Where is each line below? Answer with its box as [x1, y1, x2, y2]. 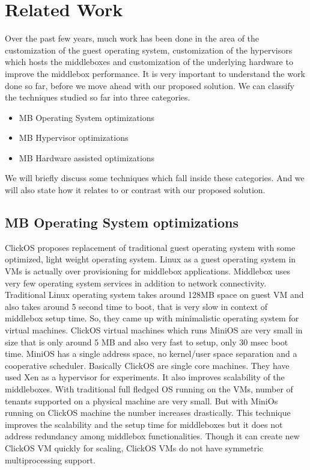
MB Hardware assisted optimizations [19, 151, 155, 164]
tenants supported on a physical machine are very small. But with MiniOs [5, 394, 278, 407]
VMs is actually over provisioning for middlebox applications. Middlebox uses [5, 265, 291, 277]
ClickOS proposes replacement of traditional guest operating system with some [5, 241, 296, 253]
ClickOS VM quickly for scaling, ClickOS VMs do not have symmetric [5, 441, 264, 454]
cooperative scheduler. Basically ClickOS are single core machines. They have [5, 359, 290, 371]
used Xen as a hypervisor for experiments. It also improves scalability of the [5, 371, 285, 383]
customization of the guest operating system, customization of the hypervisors [5, 43, 293, 56]
